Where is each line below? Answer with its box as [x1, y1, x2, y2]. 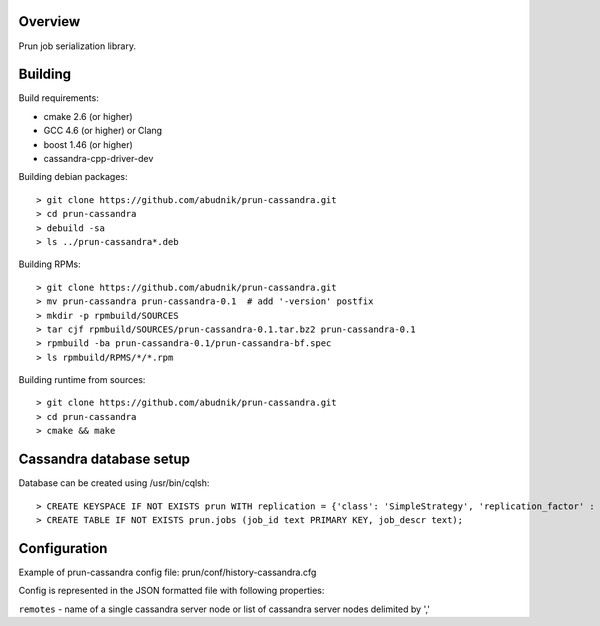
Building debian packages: [18, 171, 129, 183]
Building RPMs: [18, 258, 81, 270]
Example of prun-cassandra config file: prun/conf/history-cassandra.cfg [18, 566, 317, 578]
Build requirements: [18, 92, 99, 104]
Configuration [18, 540, 108, 557]
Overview [18, 13, 81, 30]
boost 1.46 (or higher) [43, 138, 134, 150]
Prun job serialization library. [18, 40, 137, 52]
